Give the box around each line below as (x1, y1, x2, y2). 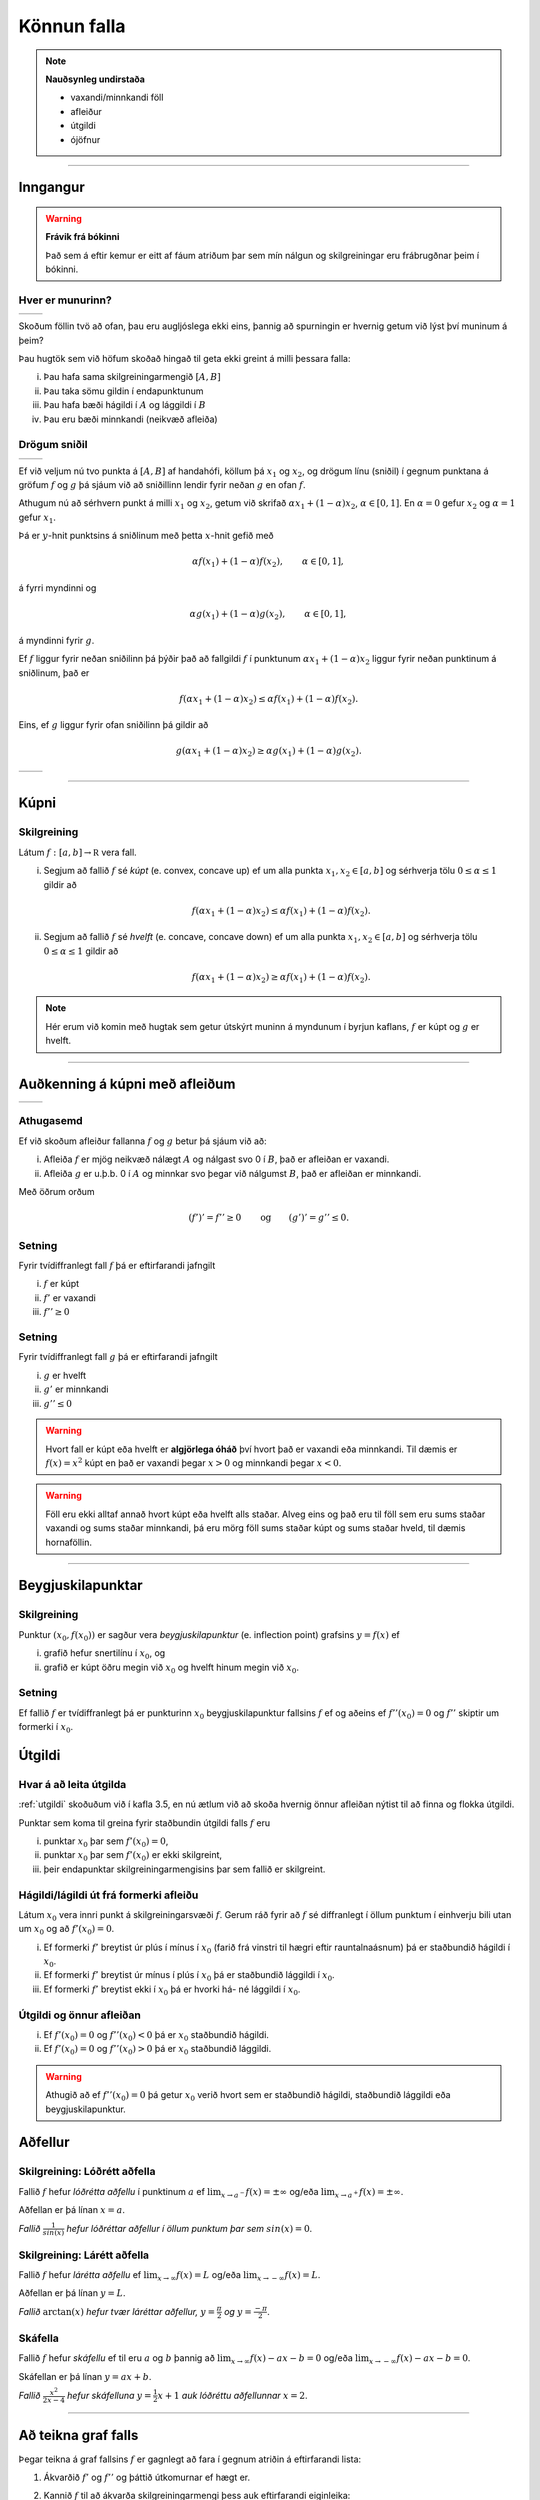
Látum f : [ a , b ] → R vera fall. (18, 846, 137, 858)
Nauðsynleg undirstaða (45, 73, 145, 85)
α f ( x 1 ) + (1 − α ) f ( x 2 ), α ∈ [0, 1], (191, 556, 344, 570)
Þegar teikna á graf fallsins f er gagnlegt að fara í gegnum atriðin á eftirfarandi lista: (18, 2453, 362, 2465)
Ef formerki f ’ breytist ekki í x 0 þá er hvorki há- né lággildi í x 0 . (43, 1983, 301, 1997)
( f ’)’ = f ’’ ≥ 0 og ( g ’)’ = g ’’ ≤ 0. (188, 1212, 350, 1224)
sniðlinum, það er (18, 666, 90, 679)
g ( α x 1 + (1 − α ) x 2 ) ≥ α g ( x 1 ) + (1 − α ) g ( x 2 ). (175, 745, 362, 759)
